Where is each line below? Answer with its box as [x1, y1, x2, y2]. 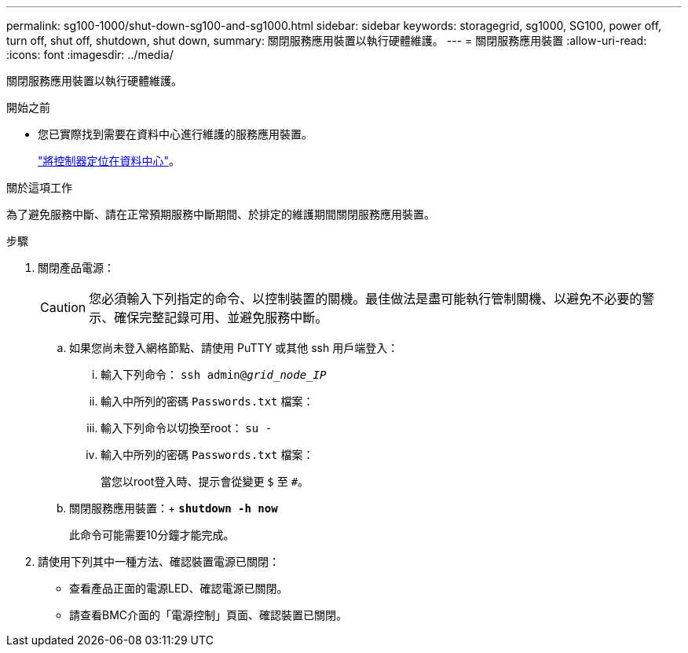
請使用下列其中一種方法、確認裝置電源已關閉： [38, 555, 280, 568]
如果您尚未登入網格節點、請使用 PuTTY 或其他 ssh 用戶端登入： [69, 341, 399, 354]
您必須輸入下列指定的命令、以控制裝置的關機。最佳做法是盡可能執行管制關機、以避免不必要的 [89, 291, 642, 306]
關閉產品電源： [38, 261, 115, 274]
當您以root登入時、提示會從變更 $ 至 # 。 [101, 475, 309, 488]
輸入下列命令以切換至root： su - [101, 421, 273, 435]
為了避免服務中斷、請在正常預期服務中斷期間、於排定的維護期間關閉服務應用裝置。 [6, 207, 435, 221]
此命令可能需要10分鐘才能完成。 [69, 528, 235, 541]
